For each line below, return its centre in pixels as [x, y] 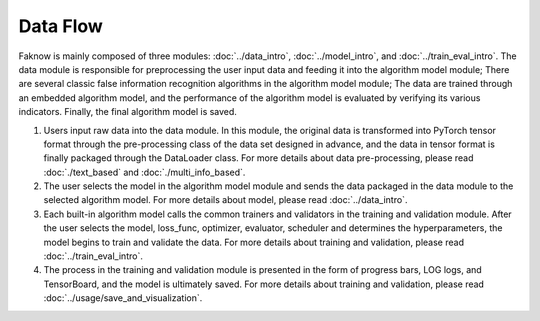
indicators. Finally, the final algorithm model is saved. [127, 112]
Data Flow [61, 26]
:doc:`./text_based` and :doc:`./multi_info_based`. [144, 172]
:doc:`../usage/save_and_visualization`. [123, 298]
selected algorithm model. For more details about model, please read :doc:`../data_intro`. [225, 200]
